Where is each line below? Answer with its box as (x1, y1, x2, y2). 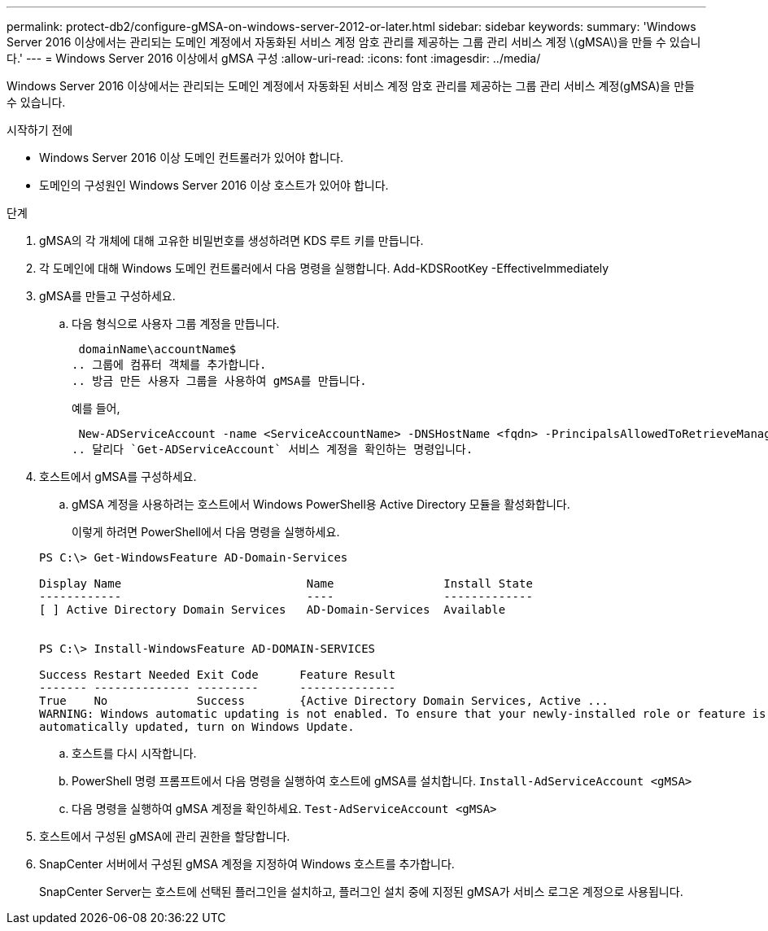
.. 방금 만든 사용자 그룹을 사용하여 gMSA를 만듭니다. (72, 374, 367, 387)
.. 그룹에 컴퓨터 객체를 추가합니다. (72, 358, 267, 371)
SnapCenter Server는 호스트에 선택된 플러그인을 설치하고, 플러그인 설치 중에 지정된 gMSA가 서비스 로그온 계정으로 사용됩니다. (39, 885, 683, 898)
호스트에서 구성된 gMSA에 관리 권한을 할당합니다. (39, 829, 290, 843)
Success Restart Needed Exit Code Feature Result (39, 668, 396, 681)
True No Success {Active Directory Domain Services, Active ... (39, 694, 609, 707)
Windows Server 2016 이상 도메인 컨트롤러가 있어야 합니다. (39, 151, 344, 164)
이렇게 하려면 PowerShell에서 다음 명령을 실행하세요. (72, 525, 340, 539)
